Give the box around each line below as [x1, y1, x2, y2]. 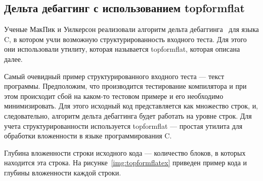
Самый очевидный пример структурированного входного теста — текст [4, 70, 225, 81]
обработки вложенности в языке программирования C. [4, 130, 172, 141]
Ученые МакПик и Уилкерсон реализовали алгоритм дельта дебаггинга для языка [4, 24, 259, 34]
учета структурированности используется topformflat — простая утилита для [4, 120, 243, 131]
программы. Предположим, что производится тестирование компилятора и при [4, 81, 247, 91]
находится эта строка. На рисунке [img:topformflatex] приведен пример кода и [4, 157, 247, 168]
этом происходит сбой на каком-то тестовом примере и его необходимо [4, 90, 224, 101]
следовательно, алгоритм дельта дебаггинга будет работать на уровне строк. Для [4, 110, 252, 121]
